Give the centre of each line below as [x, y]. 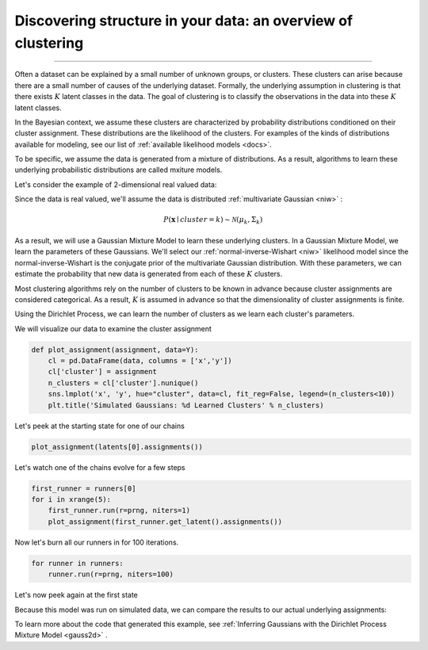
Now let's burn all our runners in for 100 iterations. [97, 542]
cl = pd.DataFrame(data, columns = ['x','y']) [140, 361]
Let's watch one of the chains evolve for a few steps [100, 467]
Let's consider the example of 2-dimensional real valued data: [116, 184]
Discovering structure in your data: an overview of [183, 21]
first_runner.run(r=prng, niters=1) [119, 510]
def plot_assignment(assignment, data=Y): [115, 350]
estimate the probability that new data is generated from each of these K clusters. [149, 274]
